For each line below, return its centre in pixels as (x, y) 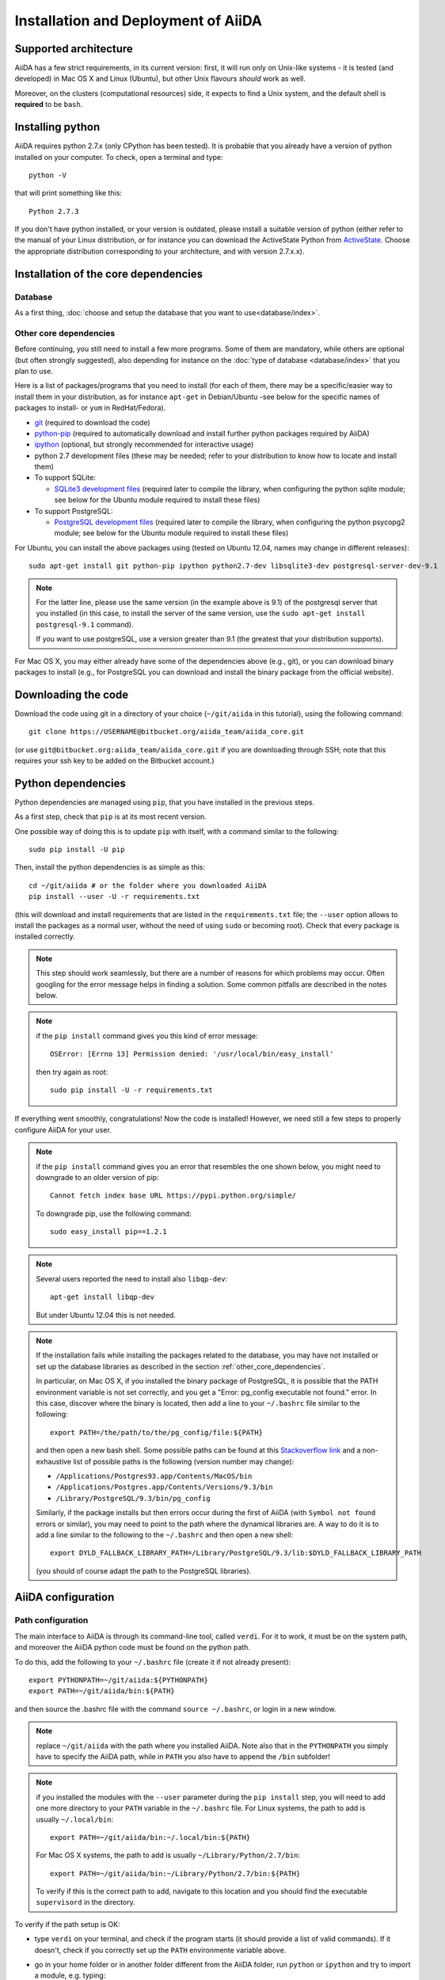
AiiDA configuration (65, 1597)
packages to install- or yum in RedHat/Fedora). (90, 408)
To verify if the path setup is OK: (67, 1924)
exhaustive (54, 1461)
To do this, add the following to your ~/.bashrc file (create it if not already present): (153, 1662)
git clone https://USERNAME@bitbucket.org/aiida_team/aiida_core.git (167, 732)
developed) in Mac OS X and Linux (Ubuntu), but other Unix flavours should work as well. (160, 78)
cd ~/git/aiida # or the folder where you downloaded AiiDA (148, 885)
